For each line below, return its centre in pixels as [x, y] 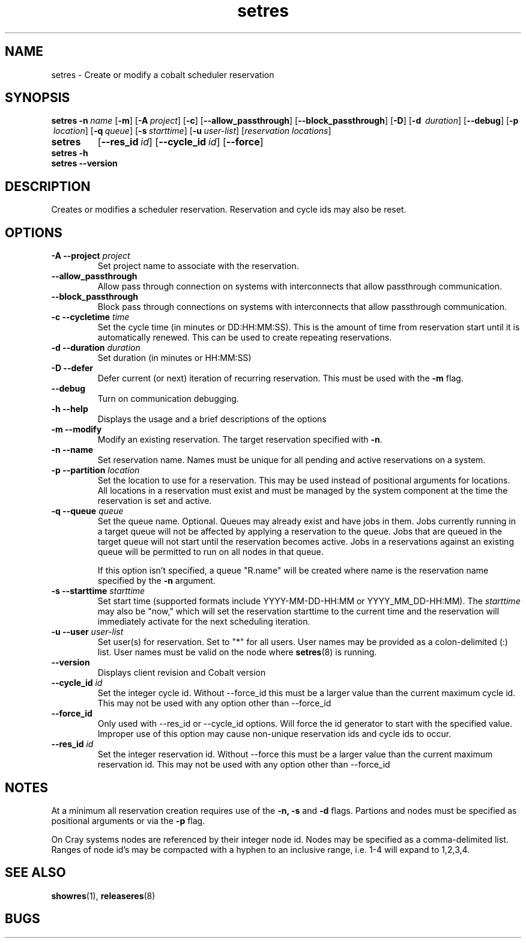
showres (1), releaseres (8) [103, 896]
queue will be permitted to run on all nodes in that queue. [210, 552]
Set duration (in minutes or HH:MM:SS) [174, 358]
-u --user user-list [87, 632]
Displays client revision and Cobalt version [182, 673]
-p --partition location [95, 470]
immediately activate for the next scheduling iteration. [204, 622]
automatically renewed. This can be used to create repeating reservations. [245, 338]
